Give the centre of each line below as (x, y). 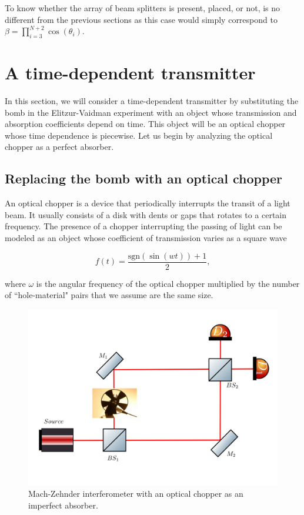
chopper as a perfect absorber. (59, 147)
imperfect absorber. (63, 505)
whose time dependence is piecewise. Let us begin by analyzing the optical (139, 135)
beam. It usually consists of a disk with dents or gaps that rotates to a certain (146, 214)
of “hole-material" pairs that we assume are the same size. (109, 295)
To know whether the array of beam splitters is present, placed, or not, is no (143, 8)
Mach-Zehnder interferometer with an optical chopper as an (136, 494)
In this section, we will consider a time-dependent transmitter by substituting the (152, 101)
